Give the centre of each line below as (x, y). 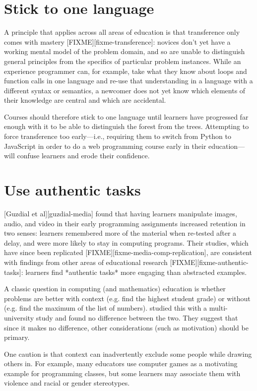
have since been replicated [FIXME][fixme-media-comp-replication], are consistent (128, 252)
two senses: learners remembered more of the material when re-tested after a (120, 233)
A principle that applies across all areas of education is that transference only (122, 32)
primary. (17, 337)
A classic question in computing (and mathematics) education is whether (115, 289)
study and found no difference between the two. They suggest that (137, 317)
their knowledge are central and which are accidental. (85, 100)
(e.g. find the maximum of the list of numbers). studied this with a (106, 308)
